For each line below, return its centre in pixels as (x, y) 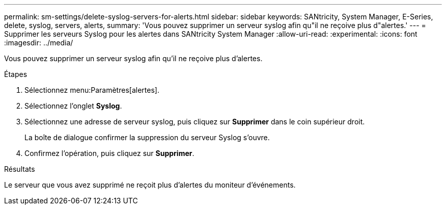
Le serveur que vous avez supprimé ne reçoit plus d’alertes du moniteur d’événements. (150, 185)
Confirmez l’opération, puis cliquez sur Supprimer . (109, 153)
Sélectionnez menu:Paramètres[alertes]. (92, 90)
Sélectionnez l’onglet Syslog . (73, 106)
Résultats (20, 169)
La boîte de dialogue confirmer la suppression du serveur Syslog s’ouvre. (147, 137)
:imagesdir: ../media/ (39, 43)
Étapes (16, 74)
